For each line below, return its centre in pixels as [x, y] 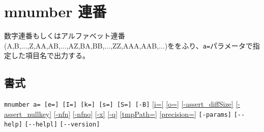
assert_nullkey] [28, 114]
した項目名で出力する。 [50, 55]
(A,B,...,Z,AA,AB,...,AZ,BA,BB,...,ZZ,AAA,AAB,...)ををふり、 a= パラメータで [128, 45]
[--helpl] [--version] [62, 125]
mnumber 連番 [55, 11]
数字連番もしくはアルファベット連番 [65, 36]
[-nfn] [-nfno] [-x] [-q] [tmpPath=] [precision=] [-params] [143, 114]
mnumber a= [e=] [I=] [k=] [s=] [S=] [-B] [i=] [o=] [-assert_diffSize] [119, 104]
